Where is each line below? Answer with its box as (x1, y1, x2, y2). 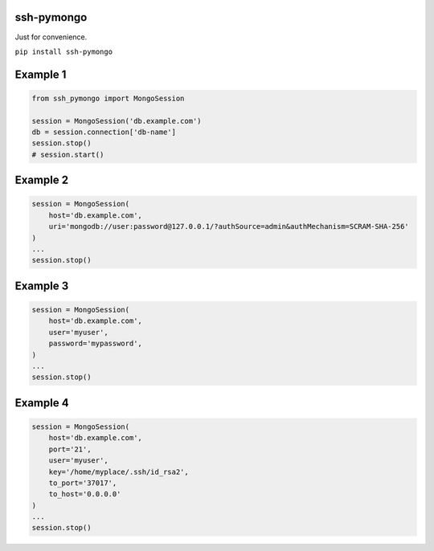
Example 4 (14, 396, 69, 410)
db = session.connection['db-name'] (31, 128, 177, 137)
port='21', (48, 444, 92, 454)
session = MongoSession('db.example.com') (31, 116, 202, 125)
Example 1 (14, 67, 67, 81)
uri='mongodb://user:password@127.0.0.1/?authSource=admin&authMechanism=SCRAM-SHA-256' (48, 222, 409, 231)
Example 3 (14, 279, 69, 292)
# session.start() (31, 149, 104, 159)
